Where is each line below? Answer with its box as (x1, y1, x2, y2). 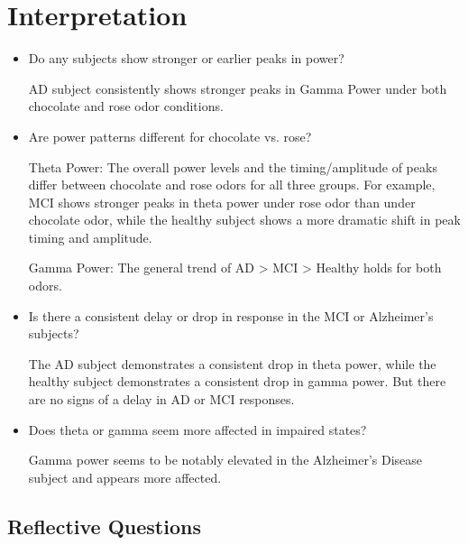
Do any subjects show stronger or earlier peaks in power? (28, 49, 344, 68)
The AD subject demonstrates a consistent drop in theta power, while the (28, 354, 436, 373)
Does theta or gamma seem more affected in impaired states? (28, 420, 367, 439)
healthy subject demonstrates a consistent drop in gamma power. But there (28, 372, 446, 391)
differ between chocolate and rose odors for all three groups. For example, (28, 175, 436, 194)
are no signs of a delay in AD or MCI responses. (28, 390, 295, 409)
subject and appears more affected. (28, 467, 222, 486)
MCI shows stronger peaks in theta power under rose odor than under (28, 192, 416, 211)
